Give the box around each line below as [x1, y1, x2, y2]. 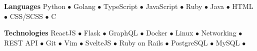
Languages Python [4, 1, 65, 11]
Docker [146, 27, 167, 38]
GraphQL [108, 27, 138, 38]
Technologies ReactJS [4, 27, 76, 38]
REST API [4, 37, 38, 47]
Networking [201, 27, 236, 38]
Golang [73, 1, 95, 11]
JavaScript [145, 1, 178, 11]
